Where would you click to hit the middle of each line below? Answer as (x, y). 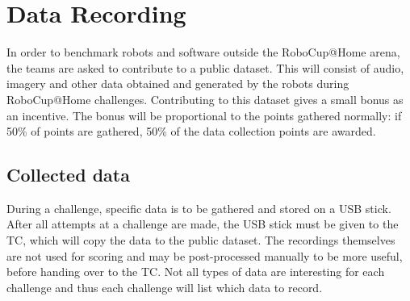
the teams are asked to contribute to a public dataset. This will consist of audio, (205, 67)
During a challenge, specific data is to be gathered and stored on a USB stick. (199, 208)
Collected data (68, 175)
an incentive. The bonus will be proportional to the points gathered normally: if (204, 115)
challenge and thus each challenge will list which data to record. (165, 287)
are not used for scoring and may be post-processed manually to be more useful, (205, 255)
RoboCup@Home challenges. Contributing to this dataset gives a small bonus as (205, 99)
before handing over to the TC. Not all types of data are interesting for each (196, 272)
